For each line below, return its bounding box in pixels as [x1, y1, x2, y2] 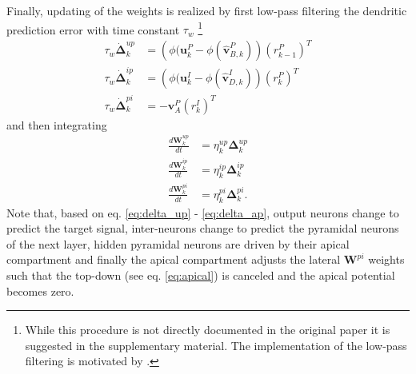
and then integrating [6, 116, 107, 133]
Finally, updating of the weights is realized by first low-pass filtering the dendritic [6, 2, 407, 18]
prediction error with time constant [6, 21, 180, 38]
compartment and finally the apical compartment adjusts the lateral [6, 251, 341, 268]
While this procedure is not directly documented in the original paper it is [25, 321, 390, 338]
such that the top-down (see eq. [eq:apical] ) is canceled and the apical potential [6, 266, 395, 283]
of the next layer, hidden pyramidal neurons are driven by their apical [6, 235, 350, 252]
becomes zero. [6, 282, 74, 299]
